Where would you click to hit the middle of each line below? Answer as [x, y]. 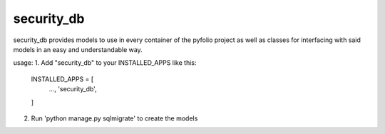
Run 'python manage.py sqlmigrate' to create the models [114, 118]
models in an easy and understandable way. [78, 49]
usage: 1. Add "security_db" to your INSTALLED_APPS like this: [105, 63]
